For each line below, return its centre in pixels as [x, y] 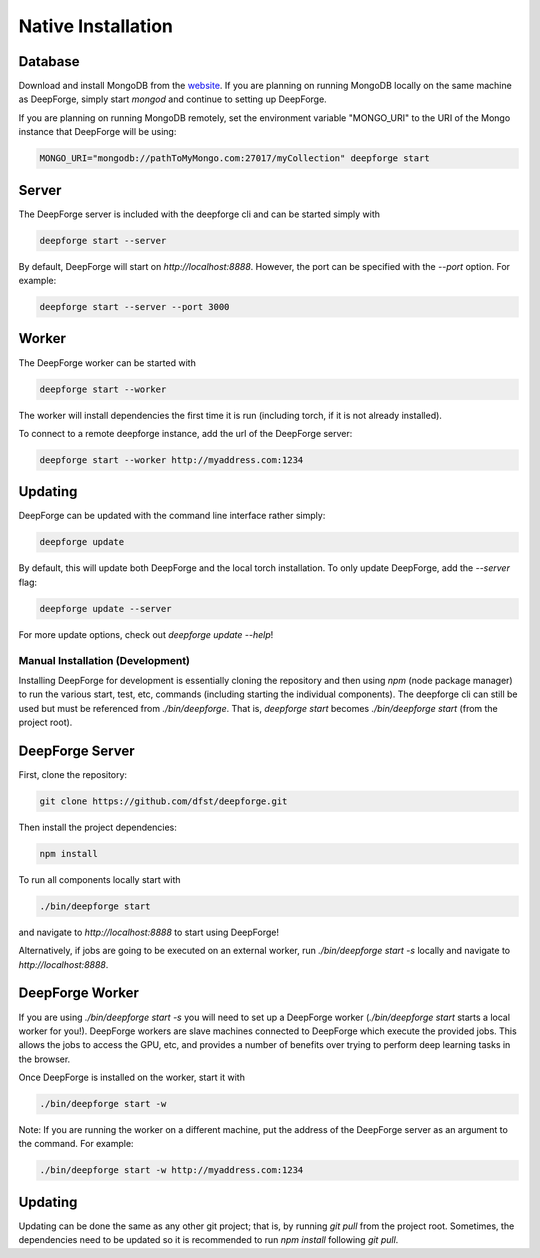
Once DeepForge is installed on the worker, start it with [131, 1077]
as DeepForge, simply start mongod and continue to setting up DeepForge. [172, 99]
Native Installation [96, 26]
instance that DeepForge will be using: [97, 132]
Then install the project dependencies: [97, 827]
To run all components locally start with [99, 879]
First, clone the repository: [73, 774]
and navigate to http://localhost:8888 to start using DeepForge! [149, 932]
